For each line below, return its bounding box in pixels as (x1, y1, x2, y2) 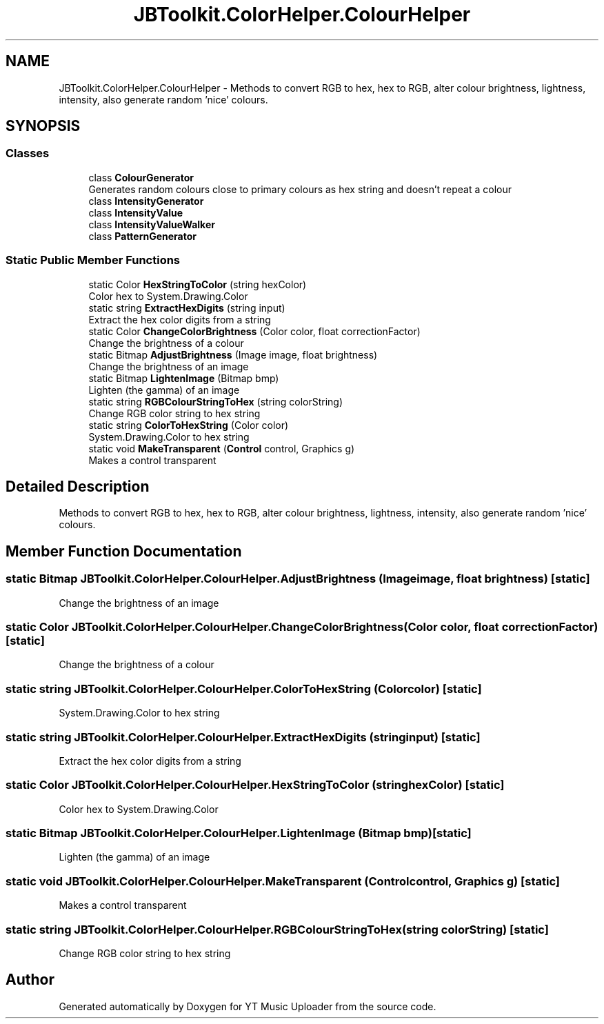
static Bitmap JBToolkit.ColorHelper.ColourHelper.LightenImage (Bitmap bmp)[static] (6, 826, 472, 840)
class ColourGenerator (88, 171, 194, 183)
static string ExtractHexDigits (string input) (88, 301, 285, 314)
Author (6, 971, 54, 989)
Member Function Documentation (6, 542, 242, 560)
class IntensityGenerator (88, 194, 204, 207)
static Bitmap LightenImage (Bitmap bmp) (88, 372, 279, 384)
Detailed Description (6, 477, 150, 495)
